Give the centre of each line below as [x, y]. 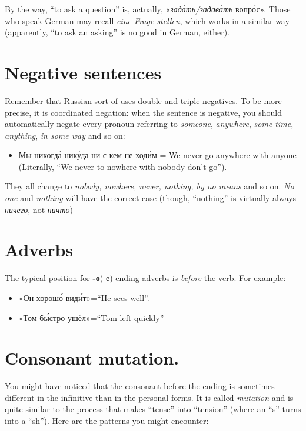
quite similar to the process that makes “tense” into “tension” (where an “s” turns [153, 409]
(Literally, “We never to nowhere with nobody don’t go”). [123, 166]
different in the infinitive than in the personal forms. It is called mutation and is [149, 397]
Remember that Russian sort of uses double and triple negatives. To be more [143, 100]
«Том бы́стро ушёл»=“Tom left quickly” [91, 317]
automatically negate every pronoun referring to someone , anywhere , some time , [149, 124]
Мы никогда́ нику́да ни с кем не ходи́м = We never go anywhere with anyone [157, 155]
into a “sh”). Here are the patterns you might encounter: [107, 421]
